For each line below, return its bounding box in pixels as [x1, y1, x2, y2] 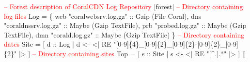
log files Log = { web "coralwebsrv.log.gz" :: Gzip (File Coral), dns [4, 11, 202, 21]
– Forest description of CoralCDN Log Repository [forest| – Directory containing [4, 1, 243, 11]
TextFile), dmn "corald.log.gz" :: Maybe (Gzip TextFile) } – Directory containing [4, 29, 245, 39]
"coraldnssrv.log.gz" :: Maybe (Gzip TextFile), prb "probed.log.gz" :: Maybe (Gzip [4, 20, 247, 30]
